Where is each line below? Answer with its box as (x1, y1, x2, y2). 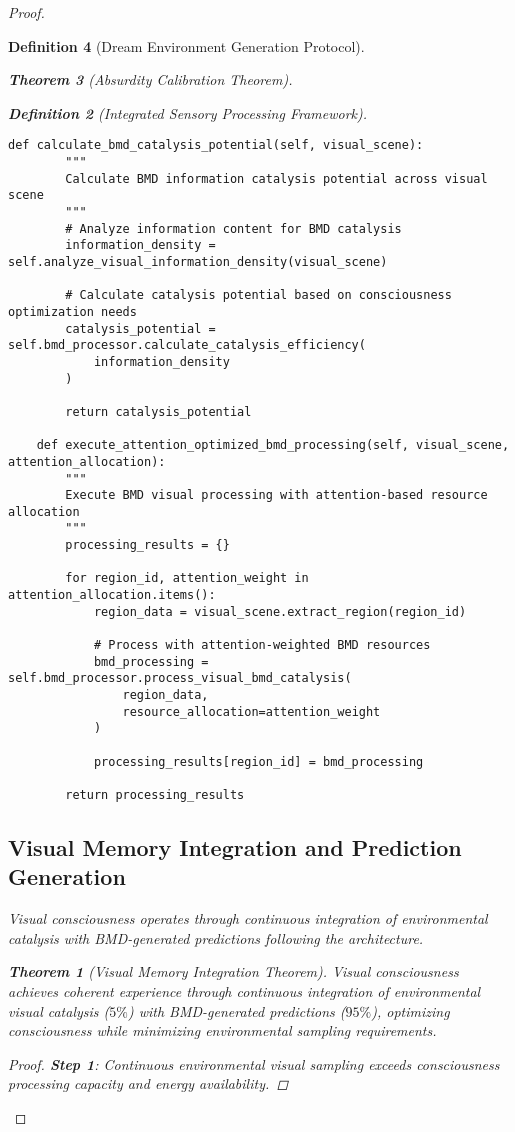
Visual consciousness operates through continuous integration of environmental (8, 908, 488, 929)
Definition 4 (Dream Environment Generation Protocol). (8, 35, 365, 56)
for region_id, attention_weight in (65, 571, 309, 586)
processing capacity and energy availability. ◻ (8, 1073, 289, 1094)
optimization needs (8, 304, 137, 319)
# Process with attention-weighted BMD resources (93, 638, 431, 653)
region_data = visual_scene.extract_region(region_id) (93, 604, 467, 619)
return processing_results (65, 787, 245, 802)
